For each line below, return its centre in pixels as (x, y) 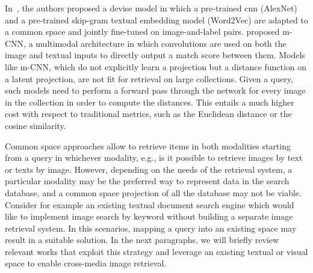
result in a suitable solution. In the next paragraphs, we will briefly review (142, 240)
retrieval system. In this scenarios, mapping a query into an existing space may (151, 228)
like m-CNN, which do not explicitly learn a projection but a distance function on (156, 66)
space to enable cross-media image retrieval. (86, 263)
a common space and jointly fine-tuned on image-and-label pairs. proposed (142, 31)
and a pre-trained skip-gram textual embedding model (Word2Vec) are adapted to (156, 19)
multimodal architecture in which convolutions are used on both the (161, 43)
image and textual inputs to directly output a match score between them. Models (155, 55)
